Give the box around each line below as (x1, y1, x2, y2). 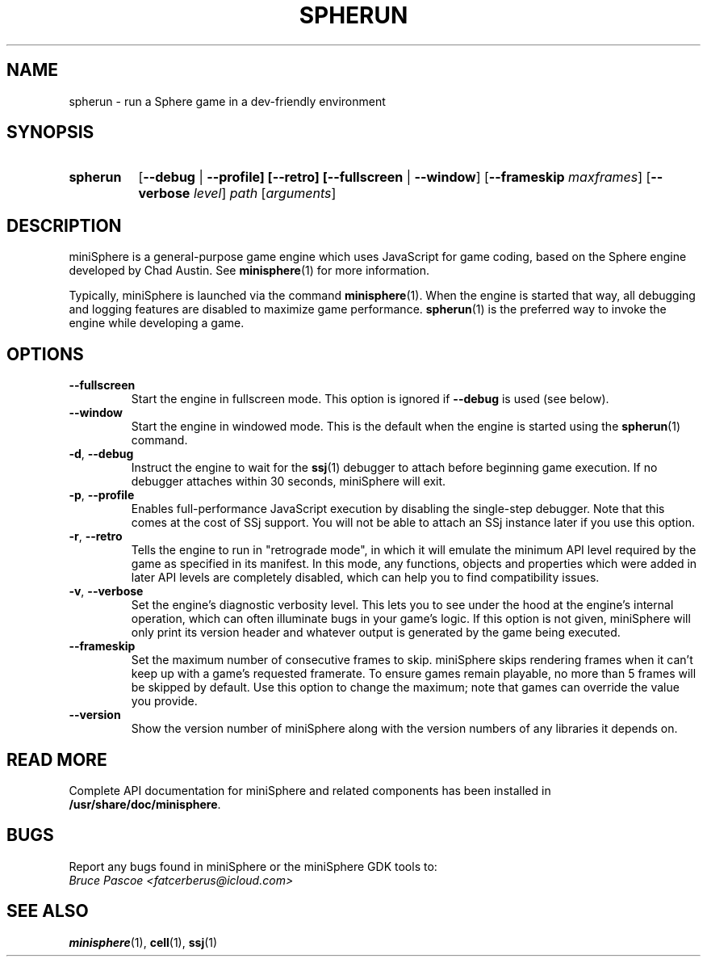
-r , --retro (69, 529, 123, 544)
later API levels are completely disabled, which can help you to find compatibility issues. (131, 570, 600, 585)
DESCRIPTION (6, 215, 122, 236)
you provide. (131, 694, 198, 709)
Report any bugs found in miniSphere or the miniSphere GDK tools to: (69, 859, 437, 873)
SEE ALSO (6, 901, 89, 922)
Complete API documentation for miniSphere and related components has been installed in (69, 783, 551, 797)
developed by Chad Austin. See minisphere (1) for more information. (69, 263, 430, 278)
